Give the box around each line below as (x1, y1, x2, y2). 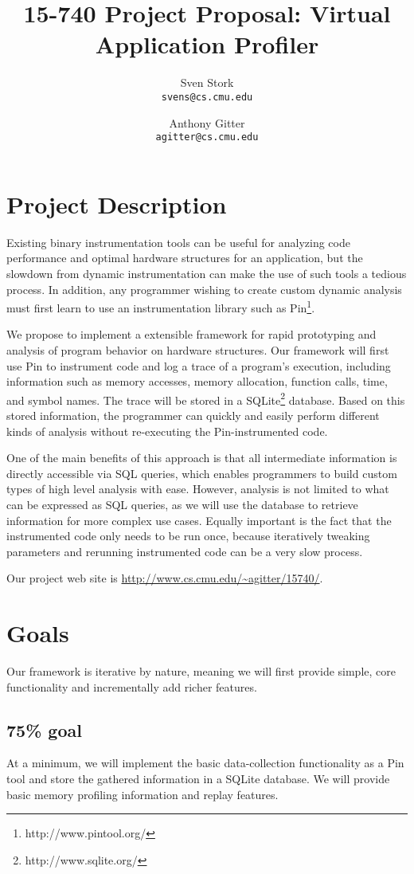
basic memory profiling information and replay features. (6, 786, 279, 802)
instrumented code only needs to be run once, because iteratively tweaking (6, 527, 370, 544)
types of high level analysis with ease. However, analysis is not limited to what (6, 480, 389, 497)
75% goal (6, 717, 82, 742)
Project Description (6, 187, 227, 220)
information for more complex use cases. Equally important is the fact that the (6, 511, 392, 528)
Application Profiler (95, 28, 319, 61)
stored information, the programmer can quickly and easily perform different (6, 407, 380, 423)
